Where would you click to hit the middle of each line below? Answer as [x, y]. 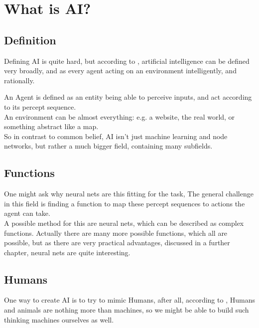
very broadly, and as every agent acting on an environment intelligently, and [120, 71]
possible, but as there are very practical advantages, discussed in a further [117, 243]
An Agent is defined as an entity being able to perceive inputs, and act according [128, 97]
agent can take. [27, 213]
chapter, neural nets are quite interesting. [67, 252]
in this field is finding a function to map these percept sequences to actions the [125, 203]
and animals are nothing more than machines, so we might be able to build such [127, 310]
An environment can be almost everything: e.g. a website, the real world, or [120, 116]
